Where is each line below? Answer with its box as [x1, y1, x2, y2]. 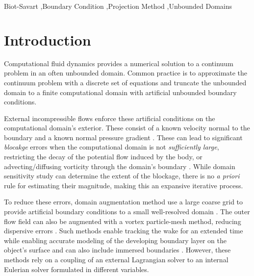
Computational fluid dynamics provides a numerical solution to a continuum [4, 58, 233, 68]
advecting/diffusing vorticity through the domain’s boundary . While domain [4, 161, 235, 171]
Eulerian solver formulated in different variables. [4, 264, 149, 274]
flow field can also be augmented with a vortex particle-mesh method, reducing [4, 216, 241, 226]
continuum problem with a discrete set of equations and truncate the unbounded [4, 77, 247, 87]
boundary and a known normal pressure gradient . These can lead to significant [4, 132, 243, 142]
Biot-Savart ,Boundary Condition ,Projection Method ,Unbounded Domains [4, 1, 232, 11]
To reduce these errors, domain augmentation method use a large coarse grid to [4, 197, 243, 207]
